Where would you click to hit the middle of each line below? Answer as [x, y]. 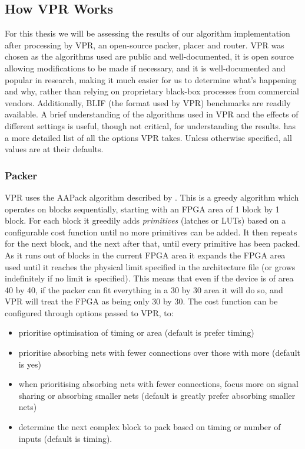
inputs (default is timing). [65, 438]
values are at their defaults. [54, 149]
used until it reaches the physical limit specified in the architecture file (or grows [150, 266]
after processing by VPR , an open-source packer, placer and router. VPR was [145, 45]
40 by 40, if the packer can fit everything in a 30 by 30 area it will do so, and [144, 289]
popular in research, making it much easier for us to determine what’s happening [151, 79]
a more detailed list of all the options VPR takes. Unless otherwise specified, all [148, 137]
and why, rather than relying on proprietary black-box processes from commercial [152, 91]
